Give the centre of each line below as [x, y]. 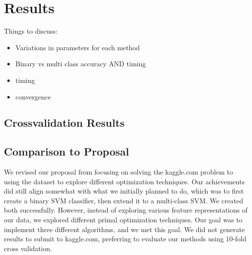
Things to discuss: [31, 31]
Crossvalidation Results [64, 123]
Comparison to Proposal [67, 151]
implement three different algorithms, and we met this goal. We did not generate [125, 229]
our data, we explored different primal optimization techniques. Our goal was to [123, 220]
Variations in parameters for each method [78, 47]
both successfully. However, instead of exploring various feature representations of [126, 210]
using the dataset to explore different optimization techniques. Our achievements [124, 181]
